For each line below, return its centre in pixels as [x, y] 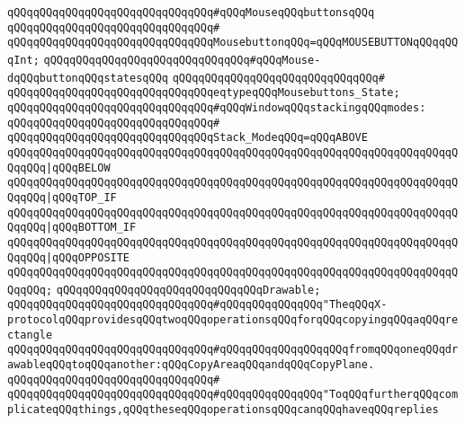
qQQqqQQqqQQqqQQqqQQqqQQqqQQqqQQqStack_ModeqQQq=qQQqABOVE [188, 138]
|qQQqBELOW [78, 167]
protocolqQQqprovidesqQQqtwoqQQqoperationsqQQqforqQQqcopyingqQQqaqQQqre [233, 320]
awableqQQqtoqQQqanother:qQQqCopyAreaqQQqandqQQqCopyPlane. [191, 365]
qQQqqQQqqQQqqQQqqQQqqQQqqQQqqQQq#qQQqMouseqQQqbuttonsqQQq [191, 13]
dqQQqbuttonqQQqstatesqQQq [88, 78]
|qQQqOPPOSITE [88, 257]
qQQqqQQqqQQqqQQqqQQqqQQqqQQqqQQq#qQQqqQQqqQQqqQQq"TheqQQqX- [197, 305]
